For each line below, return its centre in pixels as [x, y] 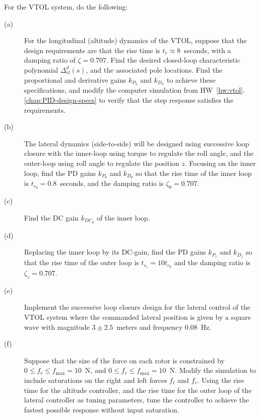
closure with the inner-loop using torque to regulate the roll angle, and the [139, 153]
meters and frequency [150, 327]
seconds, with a [208, 50]
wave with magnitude [57, 327]
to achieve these [191, 79]
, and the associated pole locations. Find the [154, 69]
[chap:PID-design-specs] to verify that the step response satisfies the [129, 100]
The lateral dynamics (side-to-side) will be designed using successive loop [137, 143]
